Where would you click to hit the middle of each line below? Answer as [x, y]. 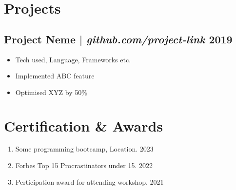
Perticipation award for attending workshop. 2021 [89, 181]
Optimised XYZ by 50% [51, 92]
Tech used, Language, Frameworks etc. [73, 59]
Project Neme [40, 39]
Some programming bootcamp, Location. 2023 [84, 149]
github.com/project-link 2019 [159, 39]
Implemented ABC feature [55, 76]
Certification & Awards [84, 125]
